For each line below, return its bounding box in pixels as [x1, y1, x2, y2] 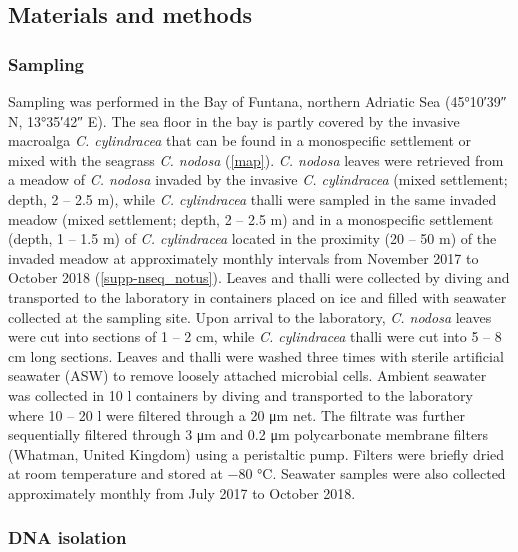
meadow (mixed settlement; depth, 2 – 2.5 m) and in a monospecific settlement [8, 208, 494, 229]
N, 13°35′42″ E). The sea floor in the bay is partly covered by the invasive [8, 110, 460, 131]
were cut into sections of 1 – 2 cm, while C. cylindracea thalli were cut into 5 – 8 [8, 326, 502, 347]
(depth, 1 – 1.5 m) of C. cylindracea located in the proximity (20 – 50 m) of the [8, 228, 497, 249]
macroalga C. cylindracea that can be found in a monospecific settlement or [8, 130, 472, 151]
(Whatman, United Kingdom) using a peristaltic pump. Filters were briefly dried [8, 443, 505, 464]
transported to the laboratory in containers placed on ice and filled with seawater [8, 286, 507, 307]
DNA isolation [8, 525, 127, 550]
